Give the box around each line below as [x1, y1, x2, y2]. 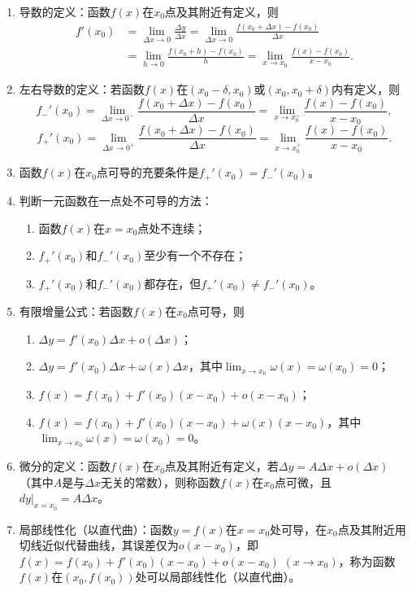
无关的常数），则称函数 [100, 473, 220, 490]
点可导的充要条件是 [96, 164, 199, 181]
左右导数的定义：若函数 [19, 81, 145, 98]
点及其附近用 [337, 520, 406, 537]
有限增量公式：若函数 [19, 303, 133, 320]
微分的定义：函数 [19, 457, 111, 475]
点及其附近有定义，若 [164, 457, 279, 475]
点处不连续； [137, 219, 206, 236]
